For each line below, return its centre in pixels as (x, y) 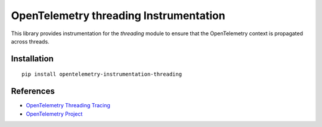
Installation (32, 59)
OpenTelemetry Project (54, 114)
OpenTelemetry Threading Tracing (68, 106)
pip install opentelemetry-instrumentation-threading (102, 74)
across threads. (30, 41)
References (33, 92)
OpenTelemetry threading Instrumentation (118, 16)
